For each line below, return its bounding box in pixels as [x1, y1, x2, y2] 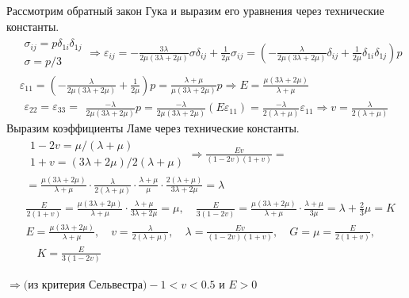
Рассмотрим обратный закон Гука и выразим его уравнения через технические [6, 2, 384, 18]
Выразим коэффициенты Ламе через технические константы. [6, 119, 300, 136]
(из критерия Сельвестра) [23, 280, 147, 292]
